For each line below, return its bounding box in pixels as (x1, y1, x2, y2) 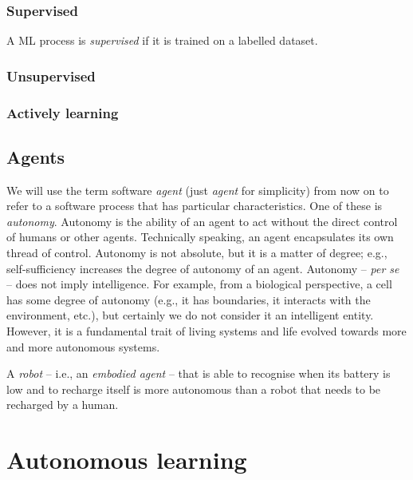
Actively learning (6, 102, 119, 122)
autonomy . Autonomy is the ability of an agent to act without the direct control (6, 212, 398, 229)
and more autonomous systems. (6, 338, 160, 355)
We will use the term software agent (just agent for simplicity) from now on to (6, 181, 389, 198)
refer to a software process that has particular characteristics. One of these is (6, 197, 383, 214)
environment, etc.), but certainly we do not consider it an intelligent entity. (6, 307, 374, 323)
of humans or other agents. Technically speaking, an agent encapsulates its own (6, 228, 394, 245)
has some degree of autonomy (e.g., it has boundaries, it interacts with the (6, 291, 371, 307)
